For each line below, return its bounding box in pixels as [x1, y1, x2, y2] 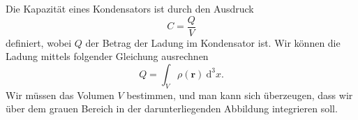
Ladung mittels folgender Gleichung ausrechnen [6, 49, 209, 63]
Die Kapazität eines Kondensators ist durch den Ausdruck [6, 1, 254, 15]
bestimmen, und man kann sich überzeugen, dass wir [126, 87, 353, 102]
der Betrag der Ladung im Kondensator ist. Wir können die [85, 35, 341, 50]
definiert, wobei [6, 35, 72, 50]
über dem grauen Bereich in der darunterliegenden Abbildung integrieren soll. [6, 101, 338, 116]
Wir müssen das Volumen [6, 87, 114, 102]
